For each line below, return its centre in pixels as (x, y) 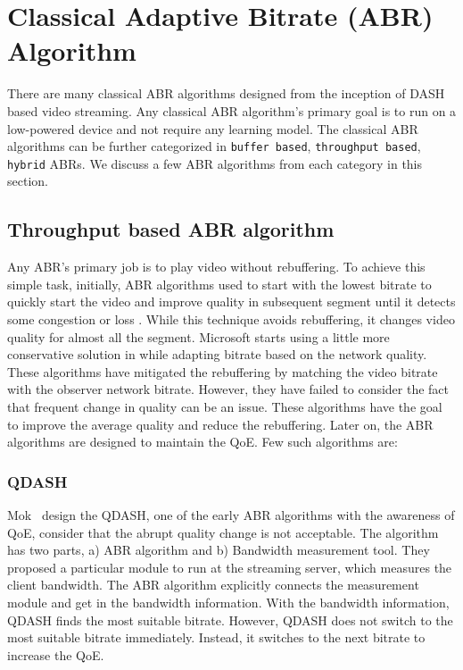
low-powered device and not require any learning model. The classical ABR (213, 128)
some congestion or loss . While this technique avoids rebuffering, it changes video (231, 318)
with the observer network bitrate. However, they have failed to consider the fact (228, 389)
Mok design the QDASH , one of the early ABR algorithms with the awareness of (231, 514)
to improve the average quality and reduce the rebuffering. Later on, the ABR (220, 424)
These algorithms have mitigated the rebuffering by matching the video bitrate (223, 371)
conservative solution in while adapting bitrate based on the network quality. (217, 354)
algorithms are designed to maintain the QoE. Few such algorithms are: (203, 442)
